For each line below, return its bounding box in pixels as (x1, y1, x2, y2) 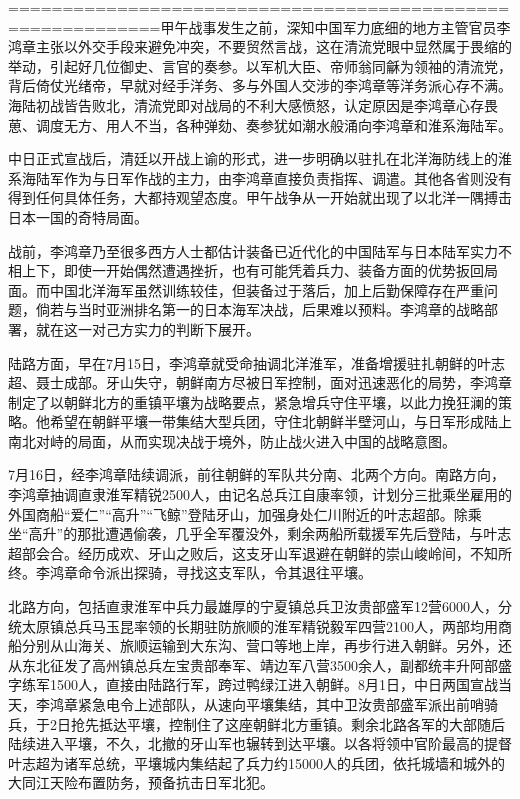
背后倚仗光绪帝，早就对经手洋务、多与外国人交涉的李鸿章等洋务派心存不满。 (8, 75, 512, 96)
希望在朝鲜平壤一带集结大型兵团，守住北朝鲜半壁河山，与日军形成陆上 (49, 411, 512, 432)
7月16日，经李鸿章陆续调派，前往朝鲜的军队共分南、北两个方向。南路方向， (8, 464, 505, 485)
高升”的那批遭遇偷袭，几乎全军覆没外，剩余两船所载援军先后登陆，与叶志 (28, 523, 512, 544)
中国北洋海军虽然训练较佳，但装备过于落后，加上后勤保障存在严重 (49, 279, 484, 300)
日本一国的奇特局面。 (8, 206, 148, 227)
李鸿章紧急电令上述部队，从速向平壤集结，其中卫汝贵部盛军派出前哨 (35, 694, 484, 714)
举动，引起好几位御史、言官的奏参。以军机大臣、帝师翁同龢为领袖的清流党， (8, 55, 512, 76)
